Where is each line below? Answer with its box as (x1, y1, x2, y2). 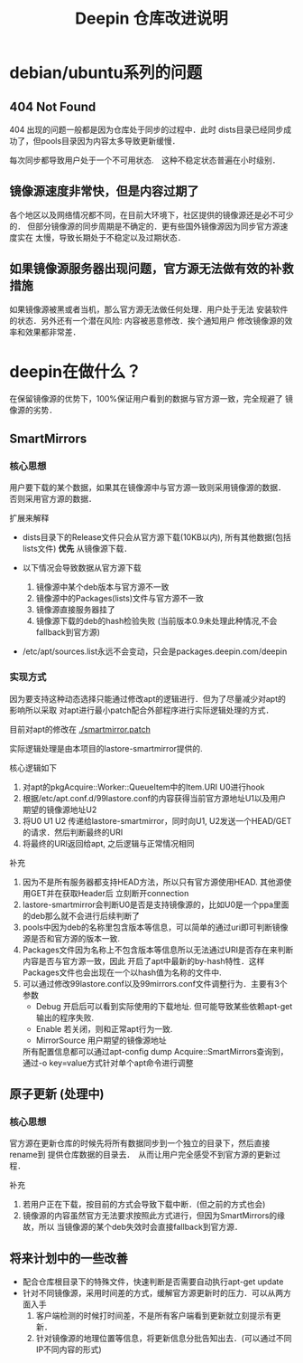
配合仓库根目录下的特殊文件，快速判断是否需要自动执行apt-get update (22, 1276, 284, 1287)
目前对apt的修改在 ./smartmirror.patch (9, 724, 151, 734)
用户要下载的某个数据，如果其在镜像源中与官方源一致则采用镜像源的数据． (9, 482, 286, 493)
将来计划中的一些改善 (9, 1250, 128, 1266)
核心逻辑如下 (9, 762, 57, 773)
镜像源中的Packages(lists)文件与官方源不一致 (35, 593, 205, 604)
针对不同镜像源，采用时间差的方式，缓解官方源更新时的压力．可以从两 (22, 1288, 284, 1299)
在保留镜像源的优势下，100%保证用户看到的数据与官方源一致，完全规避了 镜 (9, 393, 294, 403)
